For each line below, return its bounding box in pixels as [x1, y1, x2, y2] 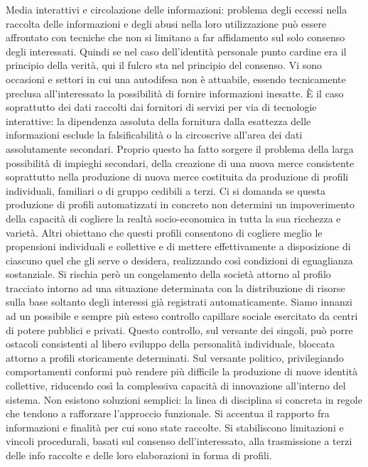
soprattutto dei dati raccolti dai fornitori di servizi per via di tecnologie [6, 100, 317, 114]
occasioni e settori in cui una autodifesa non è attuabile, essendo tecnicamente [6, 71, 346, 86]
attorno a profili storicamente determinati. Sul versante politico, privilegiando [6, 350, 344, 365]
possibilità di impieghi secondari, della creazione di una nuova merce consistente [6, 155, 355, 170]
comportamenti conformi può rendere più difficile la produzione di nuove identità [6, 364, 358, 379]
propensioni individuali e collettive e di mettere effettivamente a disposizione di [6, 239, 351, 254]
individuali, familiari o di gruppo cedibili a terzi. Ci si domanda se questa [6, 183, 325, 198]
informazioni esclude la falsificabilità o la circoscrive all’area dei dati [6, 127, 303, 142]
